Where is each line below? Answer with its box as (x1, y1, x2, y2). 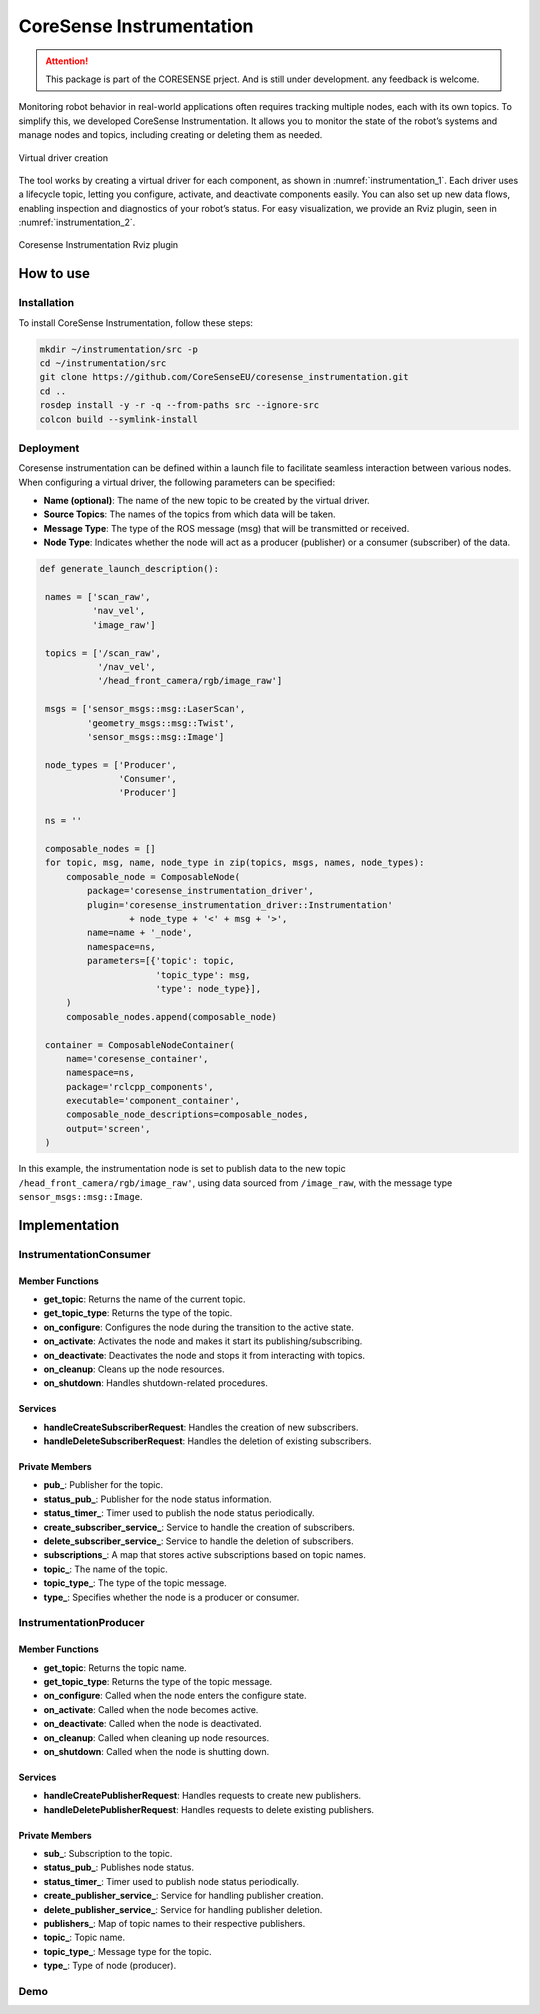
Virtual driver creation (18, 151, 109, 164)
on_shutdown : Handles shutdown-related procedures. (43, 1377, 269, 1389)
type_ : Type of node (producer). (43, 1960, 177, 1972)
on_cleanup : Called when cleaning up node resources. (43, 1731, 270, 1744)
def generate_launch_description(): (39, 563, 220, 575)
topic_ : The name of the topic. (43, 1563, 169, 1575)
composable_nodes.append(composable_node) (65, 1011, 277, 1022)
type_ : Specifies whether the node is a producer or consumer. (43, 1591, 300, 1603)
